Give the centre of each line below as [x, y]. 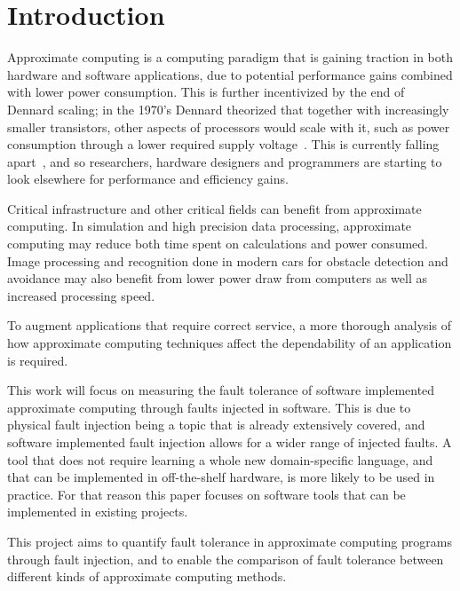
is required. [38, 360]
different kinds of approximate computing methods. [147, 576]
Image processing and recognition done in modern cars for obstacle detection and [228, 260]
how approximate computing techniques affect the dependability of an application [230, 343]
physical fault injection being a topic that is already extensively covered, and [216, 425]
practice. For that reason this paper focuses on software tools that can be [206, 494]
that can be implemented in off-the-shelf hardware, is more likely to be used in [221, 477]
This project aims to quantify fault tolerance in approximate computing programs [230, 541]
